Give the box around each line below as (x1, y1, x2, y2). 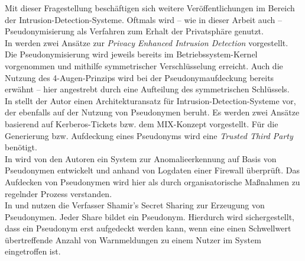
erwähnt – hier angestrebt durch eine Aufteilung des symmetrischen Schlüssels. (5, 83, 290, 95)
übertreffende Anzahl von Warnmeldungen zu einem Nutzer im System (5, 233, 261, 246)
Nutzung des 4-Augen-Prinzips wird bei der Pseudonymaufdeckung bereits (5, 71, 274, 83)
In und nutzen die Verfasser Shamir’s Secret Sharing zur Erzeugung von (5, 199, 265, 211)
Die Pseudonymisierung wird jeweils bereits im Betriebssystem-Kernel (5, 48, 258, 60)
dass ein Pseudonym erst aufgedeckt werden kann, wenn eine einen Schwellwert (5, 222, 291, 234)
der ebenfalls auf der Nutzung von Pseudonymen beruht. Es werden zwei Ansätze (5, 106, 300, 118)
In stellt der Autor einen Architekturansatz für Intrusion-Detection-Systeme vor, (5, 94, 296, 107)
